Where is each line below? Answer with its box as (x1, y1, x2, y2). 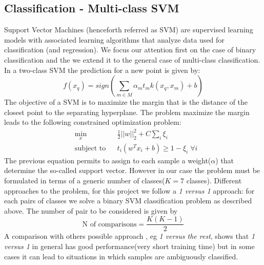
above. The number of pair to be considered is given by (4, 205, 178, 216)
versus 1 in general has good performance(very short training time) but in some (4, 240, 255, 251)
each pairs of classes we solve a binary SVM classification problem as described (4, 195, 252, 206)
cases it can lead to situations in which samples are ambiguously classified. (4, 251, 238, 261)
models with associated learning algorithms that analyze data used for (4, 34, 225, 45)
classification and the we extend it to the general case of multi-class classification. (4, 54, 260, 65)
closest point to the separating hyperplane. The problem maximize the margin (4, 106, 250, 117)
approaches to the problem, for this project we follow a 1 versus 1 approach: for (4, 185, 255, 196)
